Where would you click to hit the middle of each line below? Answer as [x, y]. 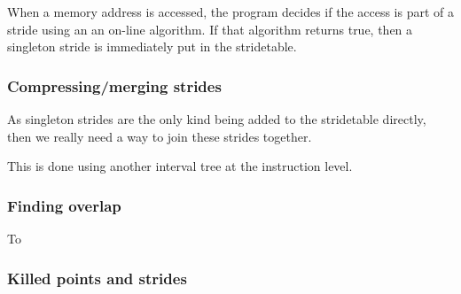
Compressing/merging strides [114, 85]
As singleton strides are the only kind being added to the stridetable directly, [217, 119]
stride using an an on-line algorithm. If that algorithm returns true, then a [210, 29]
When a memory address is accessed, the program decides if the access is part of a [231, 12]
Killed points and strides [97, 278]
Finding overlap [64, 205]
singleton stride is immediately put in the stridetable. [152, 46]
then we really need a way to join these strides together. [160, 136]
